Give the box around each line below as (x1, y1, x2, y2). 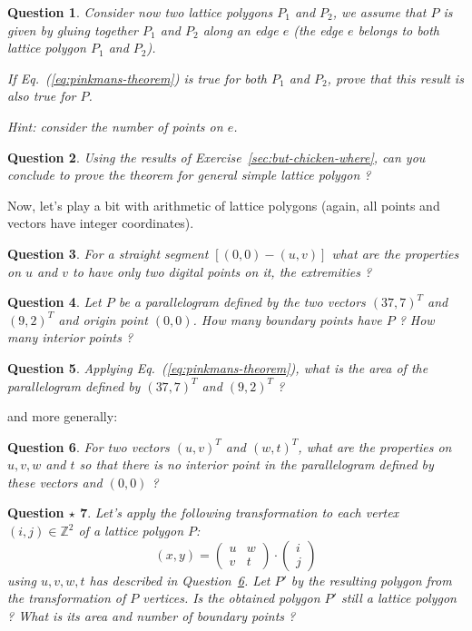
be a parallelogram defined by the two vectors (118, 292, 366, 311)
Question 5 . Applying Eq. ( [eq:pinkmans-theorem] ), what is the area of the (7, 358, 428, 377)
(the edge (293, 20, 343, 39)
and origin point (58, 310, 148, 329)
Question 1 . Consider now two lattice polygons (7, 3, 273, 21)
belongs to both (358, 20, 439, 39)
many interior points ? (7, 328, 133, 347)
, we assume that (332, 3, 427, 21)
